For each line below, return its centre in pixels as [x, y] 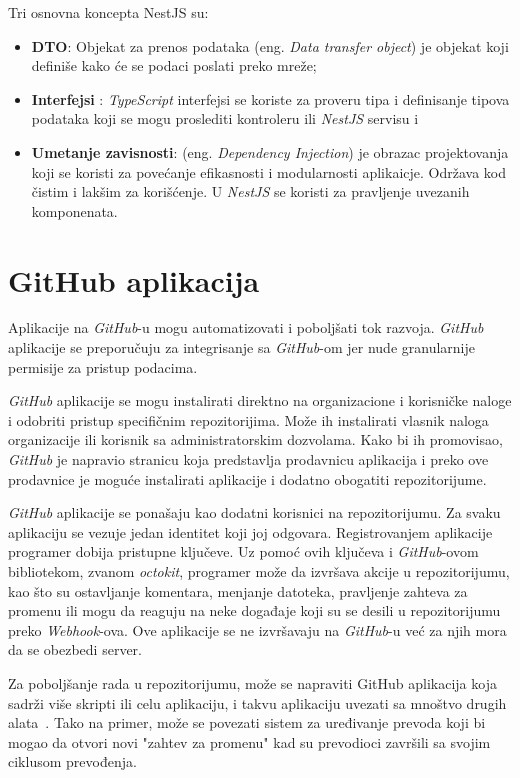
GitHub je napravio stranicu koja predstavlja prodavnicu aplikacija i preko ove [248, 459]
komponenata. [74, 210]
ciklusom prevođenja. [72, 761]
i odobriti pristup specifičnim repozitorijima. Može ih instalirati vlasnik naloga [248, 419]
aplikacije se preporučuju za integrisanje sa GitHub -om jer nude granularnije [241, 347]
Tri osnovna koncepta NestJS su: [108, 12]
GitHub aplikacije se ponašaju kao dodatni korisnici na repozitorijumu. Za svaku [254, 512]
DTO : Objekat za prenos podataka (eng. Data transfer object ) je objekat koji [270, 45]
